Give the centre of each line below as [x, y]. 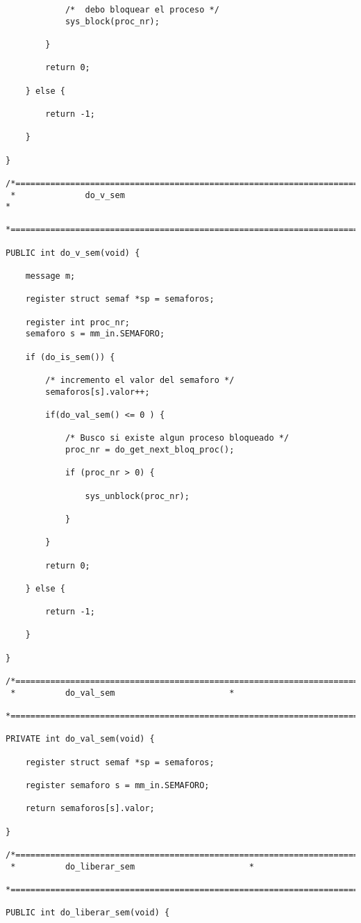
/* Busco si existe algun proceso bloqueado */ [177, 438]
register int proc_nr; [77, 322]
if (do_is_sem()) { [70, 357]
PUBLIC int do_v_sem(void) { [73, 253]
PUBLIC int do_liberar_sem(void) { [88, 913]
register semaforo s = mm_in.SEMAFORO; [117, 785]
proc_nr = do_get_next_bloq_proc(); [150, 449]
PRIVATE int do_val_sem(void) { [80, 739]
